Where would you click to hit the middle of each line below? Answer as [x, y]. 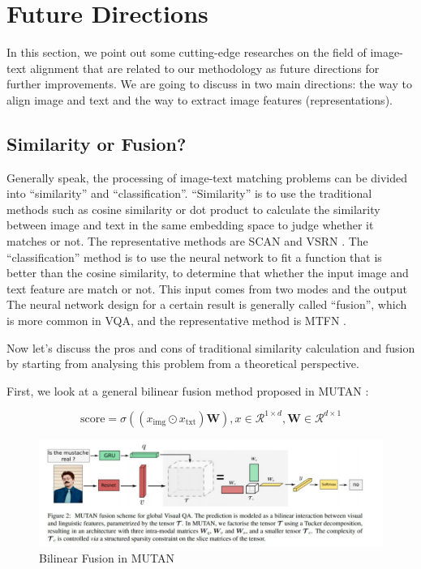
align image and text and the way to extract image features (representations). [200, 99]
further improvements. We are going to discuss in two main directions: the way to [209, 84]
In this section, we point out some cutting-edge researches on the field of [187, 52]
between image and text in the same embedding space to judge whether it [190, 225]
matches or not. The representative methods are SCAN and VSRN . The [187, 241]
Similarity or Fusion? [97, 143]
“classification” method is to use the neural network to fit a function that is [194, 257]
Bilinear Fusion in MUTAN [107, 558]
